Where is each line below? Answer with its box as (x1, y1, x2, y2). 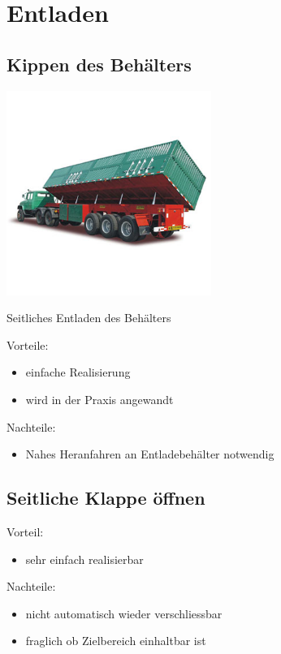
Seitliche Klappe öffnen (6, 485, 205, 510)
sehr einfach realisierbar (25, 550, 144, 567)
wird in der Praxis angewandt (25, 390, 174, 407)
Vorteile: (6, 336, 49, 353)
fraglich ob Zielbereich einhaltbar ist (25, 632, 206, 649)
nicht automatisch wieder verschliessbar (25, 605, 223, 622)
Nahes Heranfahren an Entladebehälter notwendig (25, 445, 275, 463)
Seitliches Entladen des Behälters (6, 309, 171, 326)
